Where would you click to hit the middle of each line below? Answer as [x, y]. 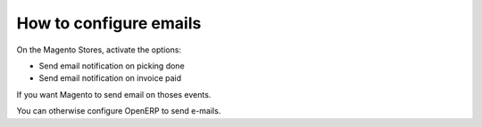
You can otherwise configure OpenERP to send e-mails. [119, 111]
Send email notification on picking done [112, 66]
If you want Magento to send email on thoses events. [114, 94]
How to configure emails [109, 23]
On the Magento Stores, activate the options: [99, 50]
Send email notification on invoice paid [110, 78]
